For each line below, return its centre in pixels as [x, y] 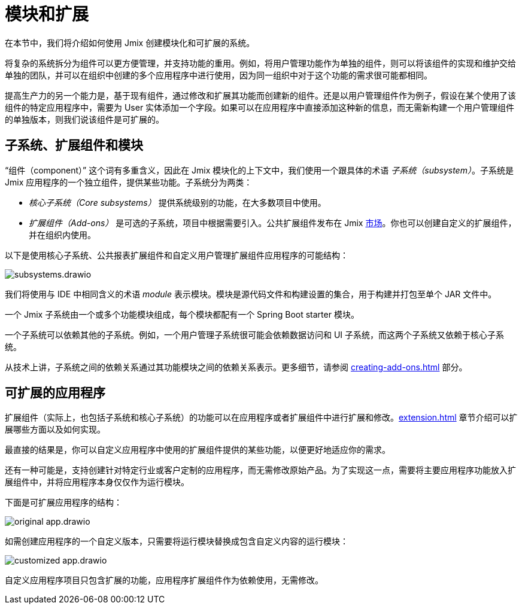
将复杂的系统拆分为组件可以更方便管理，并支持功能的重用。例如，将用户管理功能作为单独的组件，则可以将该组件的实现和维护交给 [260, 63]
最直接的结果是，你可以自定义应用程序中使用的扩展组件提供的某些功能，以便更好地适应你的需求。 [198, 450]
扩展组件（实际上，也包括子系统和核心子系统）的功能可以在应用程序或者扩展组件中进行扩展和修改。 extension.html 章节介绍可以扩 [261, 418]
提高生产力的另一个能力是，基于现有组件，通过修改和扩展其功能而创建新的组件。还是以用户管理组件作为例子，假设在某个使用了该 [260, 95]
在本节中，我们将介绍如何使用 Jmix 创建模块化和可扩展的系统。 [130, 42]
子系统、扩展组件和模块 [74, 145]
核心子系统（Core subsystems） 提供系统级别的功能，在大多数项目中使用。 [177, 202]
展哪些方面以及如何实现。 [55, 430]
